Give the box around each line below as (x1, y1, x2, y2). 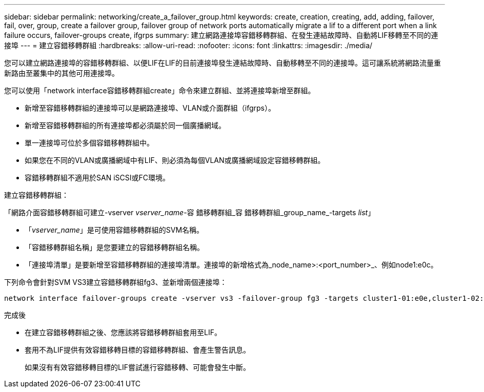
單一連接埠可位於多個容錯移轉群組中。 (25, 138, 154, 147)
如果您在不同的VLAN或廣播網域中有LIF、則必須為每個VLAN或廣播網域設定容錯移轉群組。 (25, 156, 325, 164)
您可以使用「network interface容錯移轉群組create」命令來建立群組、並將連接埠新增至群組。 (4, 86, 315, 95)
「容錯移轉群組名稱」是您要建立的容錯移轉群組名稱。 (25, 243, 204, 252)
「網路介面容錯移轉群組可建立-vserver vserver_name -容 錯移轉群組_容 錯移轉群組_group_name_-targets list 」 (4, 208, 375, 217)
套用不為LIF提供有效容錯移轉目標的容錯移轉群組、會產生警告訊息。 (25, 345, 250, 354)
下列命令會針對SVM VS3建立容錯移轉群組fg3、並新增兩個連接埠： (4, 278, 227, 286)
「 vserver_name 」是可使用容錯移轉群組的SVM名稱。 (25, 225, 204, 234)
